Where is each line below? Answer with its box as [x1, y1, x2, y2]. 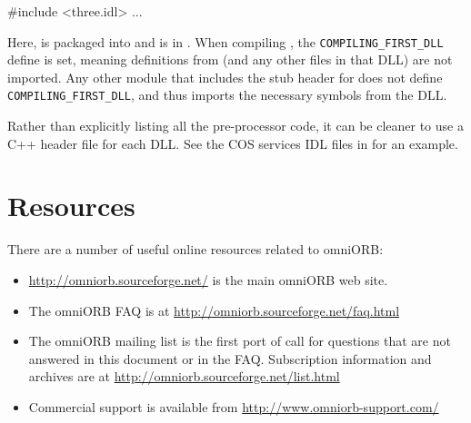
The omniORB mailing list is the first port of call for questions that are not [28, 331, 451, 350]
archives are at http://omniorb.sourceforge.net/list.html [28, 367, 340, 386]
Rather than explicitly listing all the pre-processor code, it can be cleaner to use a [7, 116, 464, 135]
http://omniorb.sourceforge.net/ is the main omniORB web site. [28, 271, 388, 289]
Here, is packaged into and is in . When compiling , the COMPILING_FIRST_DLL [7, 32, 444, 51]
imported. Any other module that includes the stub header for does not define [7, 67, 443, 86]
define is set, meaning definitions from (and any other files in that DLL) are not [7, 50, 453, 69]
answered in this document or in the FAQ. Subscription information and [28, 349, 432, 368]
